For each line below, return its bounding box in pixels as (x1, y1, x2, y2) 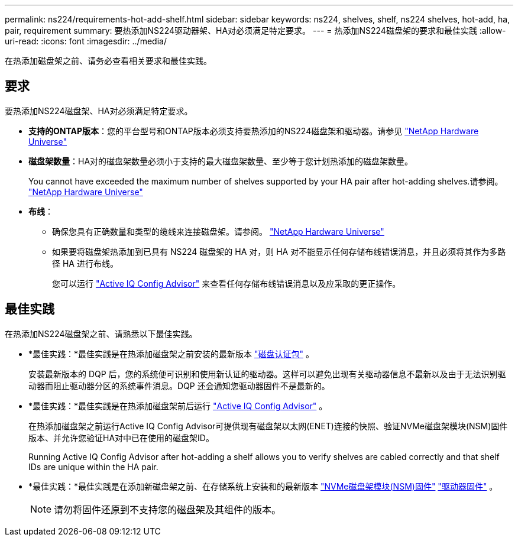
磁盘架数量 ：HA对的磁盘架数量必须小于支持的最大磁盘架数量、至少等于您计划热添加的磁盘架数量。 (28, 156, 413, 166)
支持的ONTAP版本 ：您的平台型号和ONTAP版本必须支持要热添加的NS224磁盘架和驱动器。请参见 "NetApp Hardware (28, 125, 479, 136)
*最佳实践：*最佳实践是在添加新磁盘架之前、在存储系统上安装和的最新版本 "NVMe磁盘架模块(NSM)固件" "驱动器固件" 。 (28, 481, 498, 491)
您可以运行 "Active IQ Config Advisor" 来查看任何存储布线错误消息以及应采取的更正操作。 (52, 278, 401, 289)
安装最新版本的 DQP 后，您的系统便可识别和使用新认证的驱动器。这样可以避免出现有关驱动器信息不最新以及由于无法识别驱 (28, 368, 506, 379)
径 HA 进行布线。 (52, 258, 118, 268)
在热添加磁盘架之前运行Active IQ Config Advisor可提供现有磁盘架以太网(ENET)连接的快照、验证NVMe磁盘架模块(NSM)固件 (28, 420, 508, 431)
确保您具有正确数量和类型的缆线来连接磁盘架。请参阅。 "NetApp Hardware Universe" (52, 226, 384, 237)
